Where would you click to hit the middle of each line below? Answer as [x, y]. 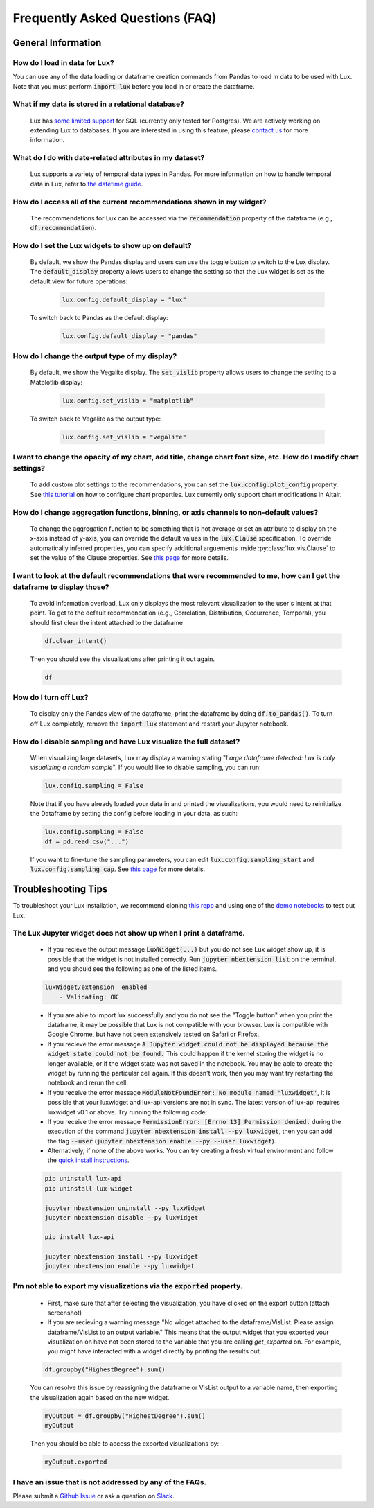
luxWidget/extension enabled [96, 987]
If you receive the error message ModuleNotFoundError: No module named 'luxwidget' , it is [189, 1092]
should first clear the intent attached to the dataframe [107, 622]
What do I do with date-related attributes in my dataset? [109, 158]
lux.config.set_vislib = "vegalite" [124, 437]
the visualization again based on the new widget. [100, 1397]
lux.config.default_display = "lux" [124, 299]
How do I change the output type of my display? [95, 356]
